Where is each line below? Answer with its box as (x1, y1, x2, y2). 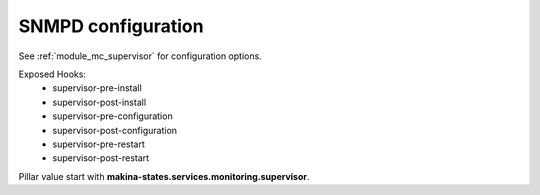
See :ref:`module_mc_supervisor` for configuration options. (18, 50, 262, 62)
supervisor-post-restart (52, 152, 150, 164)
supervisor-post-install (52, 96, 147, 108)
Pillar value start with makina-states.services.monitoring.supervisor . (18, 170, 310, 182)
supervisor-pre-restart (52, 138, 145, 150)
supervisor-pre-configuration (52, 110, 174, 122)
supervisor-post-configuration (52, 124, 178, 136)
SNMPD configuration (18, 15, 204, 37)
